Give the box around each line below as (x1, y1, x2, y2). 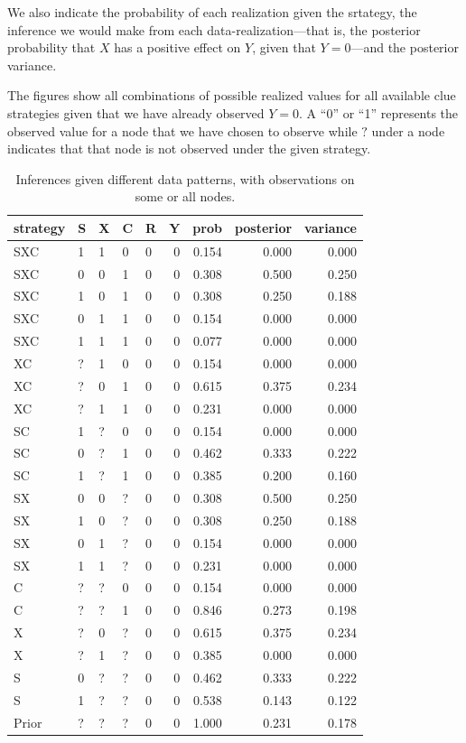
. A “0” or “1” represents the (299, 103, 459, 122)
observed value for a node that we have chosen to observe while (7, 121, 358, 140)
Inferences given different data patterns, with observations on (15, 169, 355, 188)
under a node (371, 121, 445, 140)
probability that (7, 38, 96, 57)
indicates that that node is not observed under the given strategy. (7, 139, 371, 158)
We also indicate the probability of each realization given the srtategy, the (7, 3, 417, 21)
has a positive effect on (114, 38, 241, 57)
